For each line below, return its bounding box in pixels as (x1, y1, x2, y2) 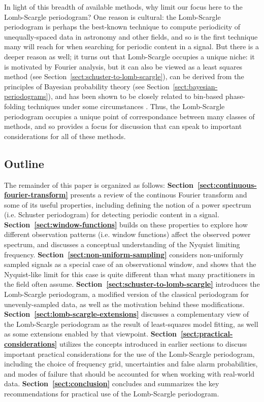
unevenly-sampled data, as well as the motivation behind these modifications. (4, 298, 245, 309)
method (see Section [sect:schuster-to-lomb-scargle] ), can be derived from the (4, 71, 244, 82)
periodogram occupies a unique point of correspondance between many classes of (4, 111, 255, 121)
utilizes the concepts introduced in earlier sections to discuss (59, 339, 247, 349)
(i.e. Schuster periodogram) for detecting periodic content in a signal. (4, 209, 219, 220)
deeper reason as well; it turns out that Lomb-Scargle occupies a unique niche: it (4, 51, 255, 61)
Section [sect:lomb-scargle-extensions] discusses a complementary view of (4, 309, 249, 319)
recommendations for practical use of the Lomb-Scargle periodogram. (4, 388, 219, 398)
